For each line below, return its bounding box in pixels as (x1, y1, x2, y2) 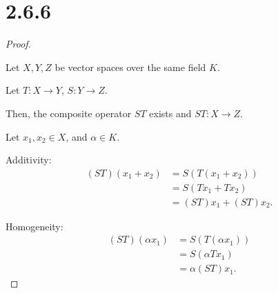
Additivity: (6, 152, 52, 167)
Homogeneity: (6, 219, 63, 233)
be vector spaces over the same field (54, 59, 206, 74)
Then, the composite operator (6, 105, 132, 120)
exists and (149, 105, 192, 120)
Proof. (6, 37, 31, 51)
